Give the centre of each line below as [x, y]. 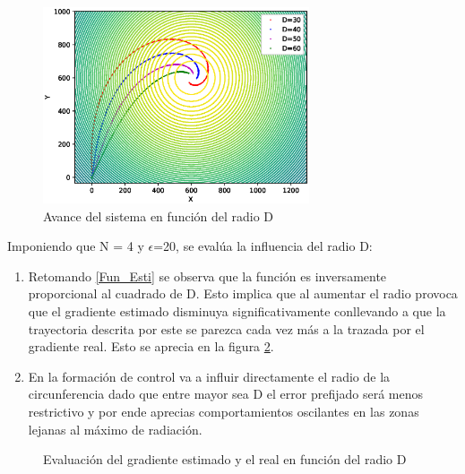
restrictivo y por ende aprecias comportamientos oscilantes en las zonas [224, 411]
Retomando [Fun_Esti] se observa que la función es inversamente [207, 276]
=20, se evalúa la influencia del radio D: [263, 246]
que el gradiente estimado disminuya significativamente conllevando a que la [237, 311]
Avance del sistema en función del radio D [159, 215]
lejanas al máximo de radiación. [115, 429]
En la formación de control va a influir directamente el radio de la [209, 376]
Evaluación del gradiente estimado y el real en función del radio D [225, 459]
